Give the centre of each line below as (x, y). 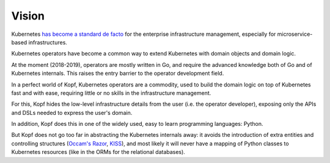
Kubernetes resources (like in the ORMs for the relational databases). (98, 152)
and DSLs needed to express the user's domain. (72, 113)
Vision (28, 16)
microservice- (295, 34)
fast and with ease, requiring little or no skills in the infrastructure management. (111, 93)
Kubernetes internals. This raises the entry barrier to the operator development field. (118, 74)
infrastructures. (48, 42)
